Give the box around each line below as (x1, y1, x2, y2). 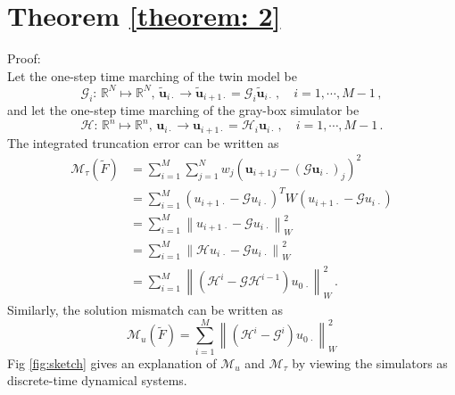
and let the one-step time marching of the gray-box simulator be (7, 101, 360, 119)
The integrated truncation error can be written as (7, 133, 279, 152)
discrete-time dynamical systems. (7, 371, 187, 390)
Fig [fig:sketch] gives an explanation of (7, 353, 217, 372)
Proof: (7, 49, 41, 68)
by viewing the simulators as (292, 353, 448, 372)
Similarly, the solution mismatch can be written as (7, 300, 284, 318)
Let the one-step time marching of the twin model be (7, 66, 297, 85)
